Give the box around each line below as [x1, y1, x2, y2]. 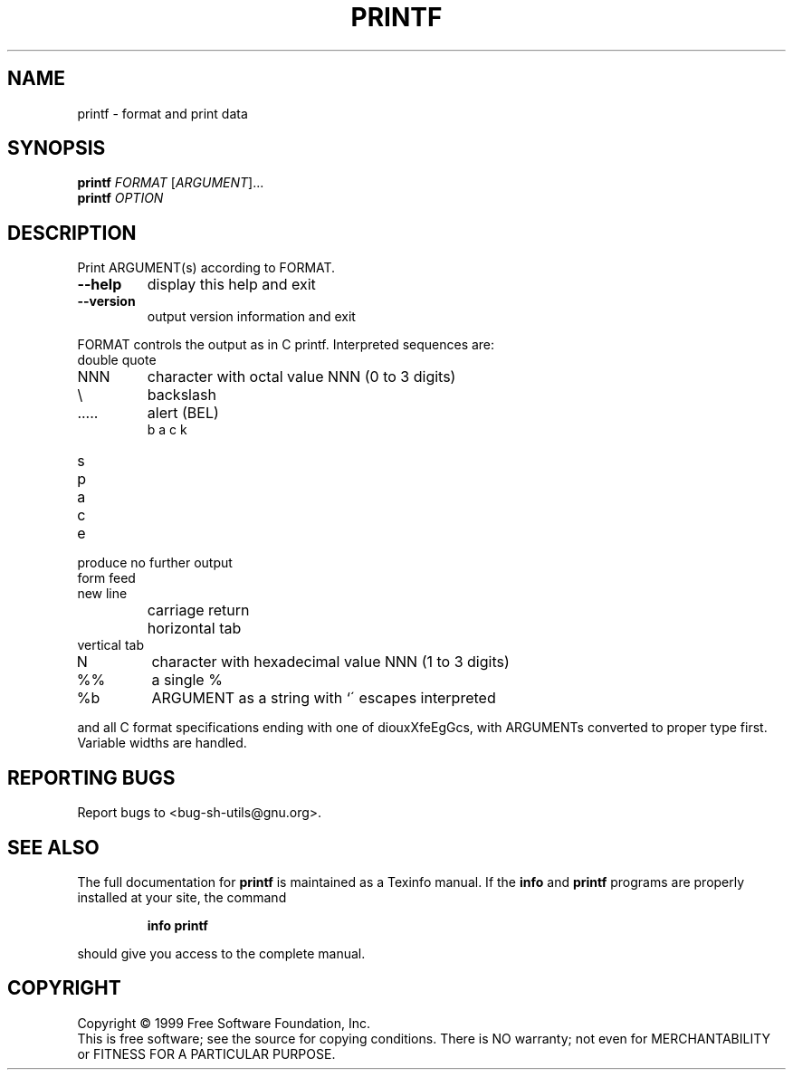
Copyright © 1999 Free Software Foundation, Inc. [77, 1015, 371, 1031]
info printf [147, 917, 208, 933]
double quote [77, 352, 157, 368]
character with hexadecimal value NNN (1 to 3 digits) [151, 653, 510, 672]
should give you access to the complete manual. [77, 945, 366, 961]
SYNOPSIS [7, 137, 106, 160]
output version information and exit [147, 309, 356, 325]
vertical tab [77, 637, 145, 653]
